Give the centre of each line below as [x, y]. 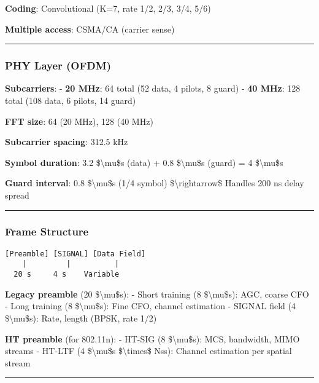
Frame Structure [47, 231]
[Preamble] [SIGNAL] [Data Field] [75, 254]
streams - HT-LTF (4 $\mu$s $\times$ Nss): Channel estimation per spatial [148, 351]
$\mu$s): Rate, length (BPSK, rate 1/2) [81, 318]
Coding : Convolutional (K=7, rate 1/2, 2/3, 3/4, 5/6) [108, 8]
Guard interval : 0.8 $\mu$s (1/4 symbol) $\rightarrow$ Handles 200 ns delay [155, 183]
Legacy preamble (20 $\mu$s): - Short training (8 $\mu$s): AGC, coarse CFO [157, 294]
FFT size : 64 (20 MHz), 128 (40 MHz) [79, 121]
